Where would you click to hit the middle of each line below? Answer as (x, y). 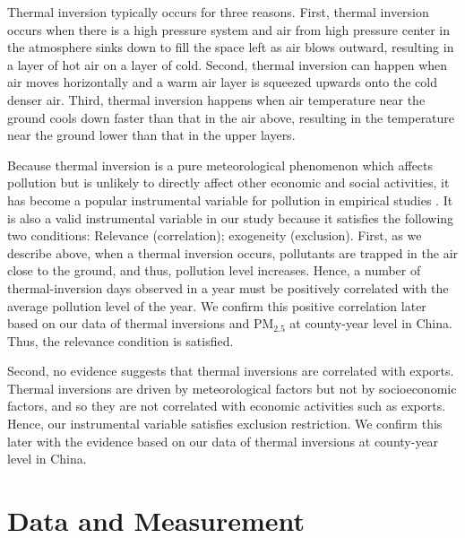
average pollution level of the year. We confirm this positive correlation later (217, 305)
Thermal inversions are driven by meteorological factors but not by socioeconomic (232, 388)
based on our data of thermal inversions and (129, 323)
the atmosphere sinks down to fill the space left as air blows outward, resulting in (231, 47)
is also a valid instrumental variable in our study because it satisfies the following (231, 217)
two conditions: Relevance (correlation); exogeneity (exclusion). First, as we (215, 235)
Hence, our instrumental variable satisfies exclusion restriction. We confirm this (225, 424)
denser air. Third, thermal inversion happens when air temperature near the (216, 99)
